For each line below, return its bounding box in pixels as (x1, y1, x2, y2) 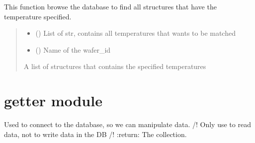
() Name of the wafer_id (35, 44, 111, 55)
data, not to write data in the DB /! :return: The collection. (4, 129, 187, 139)
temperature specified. (4, 11, 72, 21)
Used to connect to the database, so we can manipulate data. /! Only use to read (4, 119, 251, 130)
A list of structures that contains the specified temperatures (23, 61, 206, 71)
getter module (4, 90, 102, 111)
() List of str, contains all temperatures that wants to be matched (35, 28, 236, 38)
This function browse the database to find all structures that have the (4, 1, 217, 11)
